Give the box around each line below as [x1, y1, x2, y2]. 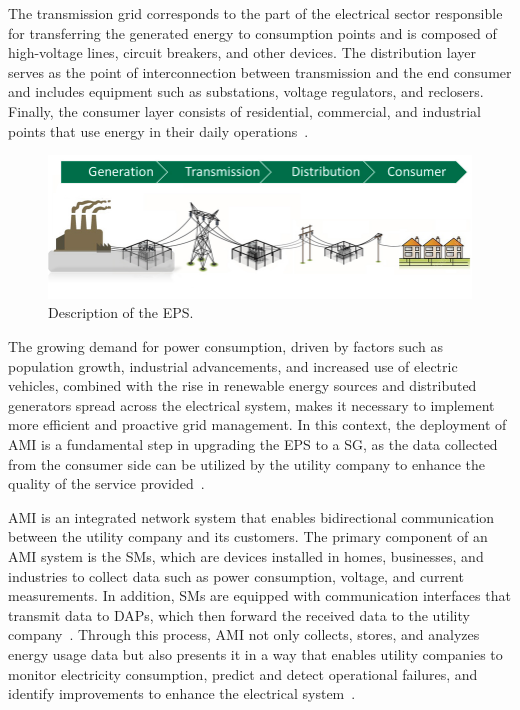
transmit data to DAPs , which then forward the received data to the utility [8, 604, 470, 625]
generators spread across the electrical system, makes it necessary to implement [8, 394, 495, 415]
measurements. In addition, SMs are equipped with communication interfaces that [8, 585, 511, 606]
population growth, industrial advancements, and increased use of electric [8, 355, 458, 376]
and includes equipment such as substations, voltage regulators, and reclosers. [8, 81, 484, 102]
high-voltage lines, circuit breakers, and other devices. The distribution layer [8, 42, 477, 63]
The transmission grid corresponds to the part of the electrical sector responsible [8, 3, 503, 23]
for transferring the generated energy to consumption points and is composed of [8, 22, 497, 43]
